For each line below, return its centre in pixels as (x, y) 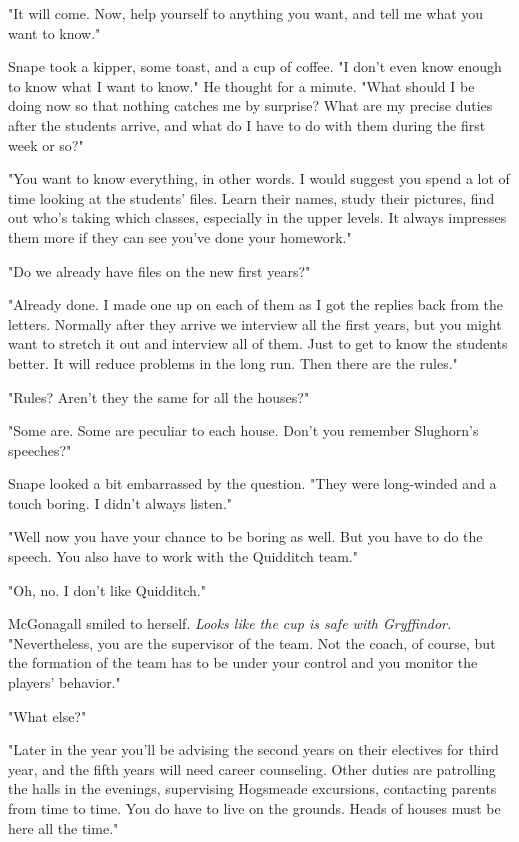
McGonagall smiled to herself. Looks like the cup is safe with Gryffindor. (230, 623)
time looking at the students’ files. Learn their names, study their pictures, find (251, 197)
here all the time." (63, 827)
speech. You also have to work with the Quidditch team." (183, 556)
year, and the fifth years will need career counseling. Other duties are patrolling (252, 768)
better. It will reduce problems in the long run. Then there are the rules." (233, 362)
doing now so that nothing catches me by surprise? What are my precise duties (250, 105)
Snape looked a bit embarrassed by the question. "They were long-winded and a (252, 483)
